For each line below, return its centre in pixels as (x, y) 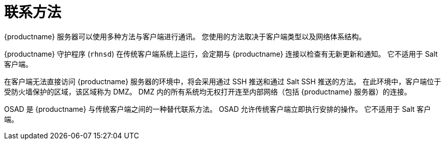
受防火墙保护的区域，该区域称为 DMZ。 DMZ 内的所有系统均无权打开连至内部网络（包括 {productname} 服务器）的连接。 (208, 91)
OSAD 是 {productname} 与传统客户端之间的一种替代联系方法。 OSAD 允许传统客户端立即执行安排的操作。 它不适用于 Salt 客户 (218, 109)
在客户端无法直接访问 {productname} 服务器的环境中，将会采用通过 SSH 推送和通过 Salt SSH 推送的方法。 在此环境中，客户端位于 (223, 81)
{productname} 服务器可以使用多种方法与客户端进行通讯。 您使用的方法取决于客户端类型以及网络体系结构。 (185, 36)
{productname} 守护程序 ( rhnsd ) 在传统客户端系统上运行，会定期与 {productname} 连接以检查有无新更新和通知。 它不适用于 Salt (221, 54)
